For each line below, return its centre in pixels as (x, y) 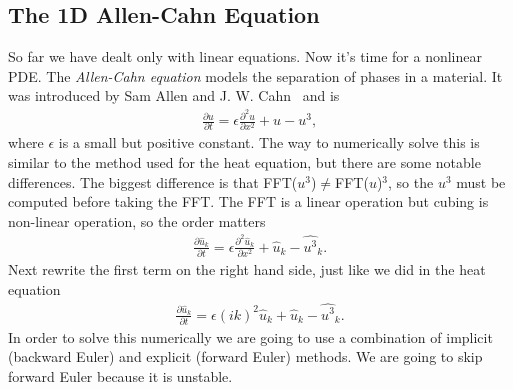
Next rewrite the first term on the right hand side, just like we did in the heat (247, 269)
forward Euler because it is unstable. (120, 376)
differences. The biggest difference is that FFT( (153, 181)
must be (481, 181)
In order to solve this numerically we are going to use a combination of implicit (250, 336)
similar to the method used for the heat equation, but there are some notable (244, 162)
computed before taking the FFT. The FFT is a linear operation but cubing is (248, 201)
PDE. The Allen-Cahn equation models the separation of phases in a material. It (255, 75)
